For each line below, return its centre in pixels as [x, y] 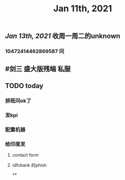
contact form [25, 155]
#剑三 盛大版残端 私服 [38, 69]
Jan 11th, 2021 [83, 9]
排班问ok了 [18, 100]
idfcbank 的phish [29, 165]
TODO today [24, 86]
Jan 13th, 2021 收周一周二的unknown [63, 36]
